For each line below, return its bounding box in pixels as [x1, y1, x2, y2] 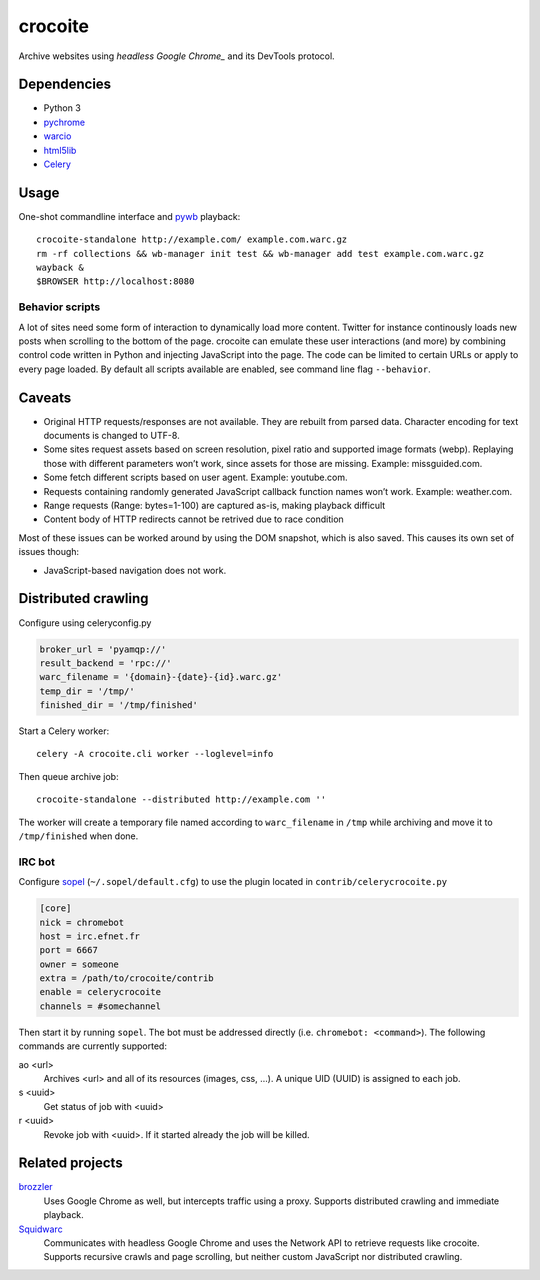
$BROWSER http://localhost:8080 [36, 276, 195, 287]
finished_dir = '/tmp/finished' [39, 700, 199, 711]
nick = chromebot [39, 916, 125, 928]
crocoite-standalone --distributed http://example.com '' [36, 794, 327, 805]
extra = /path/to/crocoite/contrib [39, 973, 214, 984]
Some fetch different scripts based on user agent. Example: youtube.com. [43, 471, 348, 484]
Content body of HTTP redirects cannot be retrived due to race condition [43, 513, 344, 525]
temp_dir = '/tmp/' [39, 685, 135, 697]
